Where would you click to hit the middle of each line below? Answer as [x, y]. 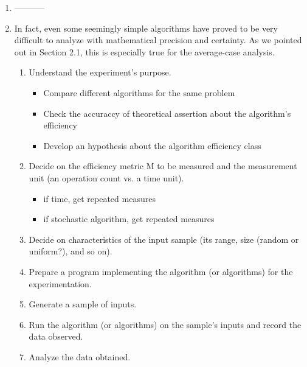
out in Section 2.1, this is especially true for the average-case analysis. [144, 51]
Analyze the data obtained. [80, 356]
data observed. [56, 336]
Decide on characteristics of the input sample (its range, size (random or [164, 239]
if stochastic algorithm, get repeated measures [129, 219]
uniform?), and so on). [71, 251]
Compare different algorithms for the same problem [139, 92]
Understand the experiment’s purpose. [100, 72]
